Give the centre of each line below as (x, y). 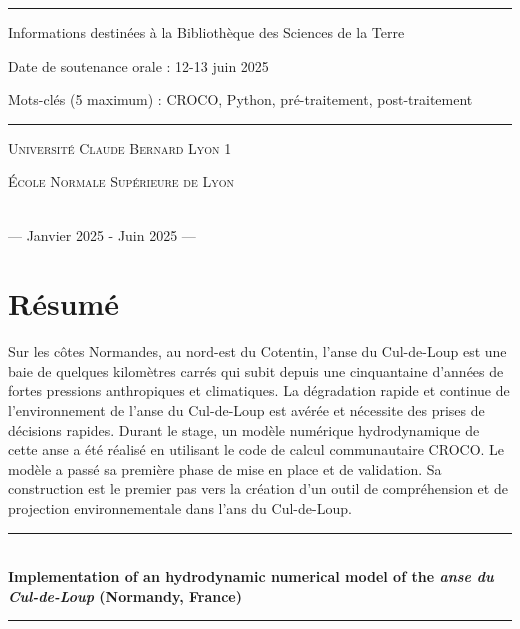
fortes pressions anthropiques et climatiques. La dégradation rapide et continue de (259, 390)
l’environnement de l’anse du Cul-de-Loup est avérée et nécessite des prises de (246, 410)
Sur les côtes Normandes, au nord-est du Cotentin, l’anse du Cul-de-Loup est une (257, 351)
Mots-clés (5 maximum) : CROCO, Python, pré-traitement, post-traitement (240, 99)
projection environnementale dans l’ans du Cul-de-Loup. (180, 508)
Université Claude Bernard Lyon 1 (120, 147)
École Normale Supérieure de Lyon (121, 181)
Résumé (64, 303)
